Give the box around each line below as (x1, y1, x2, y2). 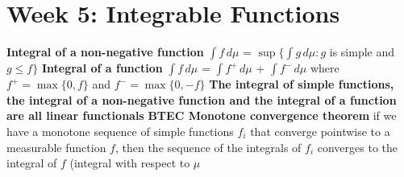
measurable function (6, 138, 106, 155)
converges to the (317, 138, 398, 155)
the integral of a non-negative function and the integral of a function (6, 91, 397, 108)
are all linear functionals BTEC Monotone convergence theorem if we (6, 107, 397, 124)
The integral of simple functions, (209, 76, 394, 93)
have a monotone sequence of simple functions (6, 122, 234, 139)
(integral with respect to (69, 154, 190, 171)
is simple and (329, 43, 395, 60)
